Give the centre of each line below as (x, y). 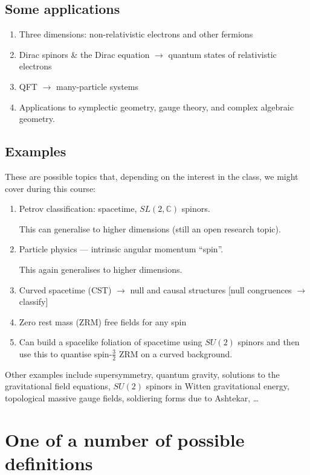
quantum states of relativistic (222, 54)
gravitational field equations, (58, 386)
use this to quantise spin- (66, 353)
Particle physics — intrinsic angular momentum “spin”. (121, 249)
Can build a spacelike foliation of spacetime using (111, 342)
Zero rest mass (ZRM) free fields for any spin (103, 321)
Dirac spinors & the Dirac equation (84, 54)
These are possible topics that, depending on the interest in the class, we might (152, 176)
